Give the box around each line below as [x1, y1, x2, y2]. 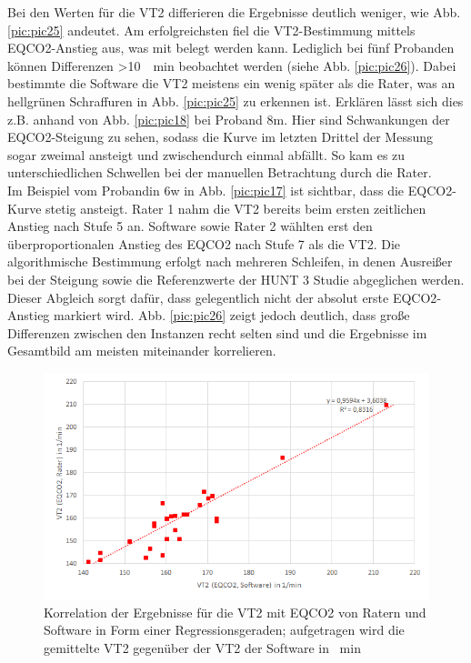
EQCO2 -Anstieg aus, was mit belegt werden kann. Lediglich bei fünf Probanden [7, 38, 455, 57]
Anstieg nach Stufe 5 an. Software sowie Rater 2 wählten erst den [7, 216, 373, 236]
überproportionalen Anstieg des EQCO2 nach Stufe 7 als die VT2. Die [7, 234, 401, 253]
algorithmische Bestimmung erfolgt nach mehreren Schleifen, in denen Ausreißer [7, 252, 453, 271]
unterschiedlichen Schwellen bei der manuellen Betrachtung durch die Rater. [7, 163, 432, 182]
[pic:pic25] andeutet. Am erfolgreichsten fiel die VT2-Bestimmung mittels [7, 20, 416, 39]
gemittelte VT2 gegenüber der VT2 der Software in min [44, 638, 361, 657]
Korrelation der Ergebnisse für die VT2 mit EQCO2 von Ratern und [44, 602, 426, 621]
